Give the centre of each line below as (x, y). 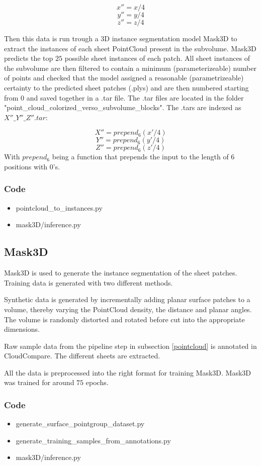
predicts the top (29, 58)
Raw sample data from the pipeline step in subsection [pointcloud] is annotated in (130, 346)
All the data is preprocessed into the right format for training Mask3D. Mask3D (128, 372)
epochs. (97, 382)
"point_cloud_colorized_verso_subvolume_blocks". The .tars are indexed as (123, 107)
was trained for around (39, 382)
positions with (26, 166)
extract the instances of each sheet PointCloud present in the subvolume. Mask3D (130, 48)
